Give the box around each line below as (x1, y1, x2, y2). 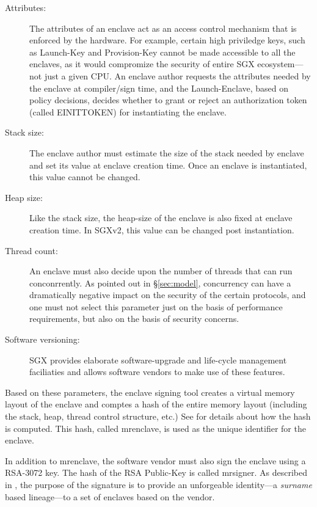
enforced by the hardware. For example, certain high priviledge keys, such (29, 34, 305, 46)
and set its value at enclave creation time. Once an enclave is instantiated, (29, 158, 307, 171)
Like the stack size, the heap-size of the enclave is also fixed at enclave (29, 211, 293, 224)
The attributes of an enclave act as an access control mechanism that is (29, 21, 297, 34)
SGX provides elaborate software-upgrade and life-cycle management (29, 353, 287, 366)
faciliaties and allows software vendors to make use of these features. (29, 365, 285, 378)
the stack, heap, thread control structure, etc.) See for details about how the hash (5, 410, 311, 423)
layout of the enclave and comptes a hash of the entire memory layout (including (5, 398, 307, 410)
